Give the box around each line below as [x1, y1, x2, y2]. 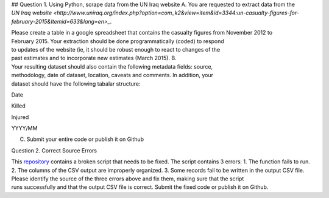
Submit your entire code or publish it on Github [26, 135, 144, 143]
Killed [11, 102, 26, 109]
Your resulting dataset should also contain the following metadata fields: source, [11, 63, 213, 70]
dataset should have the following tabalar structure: [11, 80, 141, 87]
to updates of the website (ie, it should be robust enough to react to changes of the [11, 46, 221, 53]
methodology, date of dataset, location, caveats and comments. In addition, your [11, 72, 213, 79]
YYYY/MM [11, 125, 38, 132]
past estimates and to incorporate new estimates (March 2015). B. [11, 55, 177, 62]
